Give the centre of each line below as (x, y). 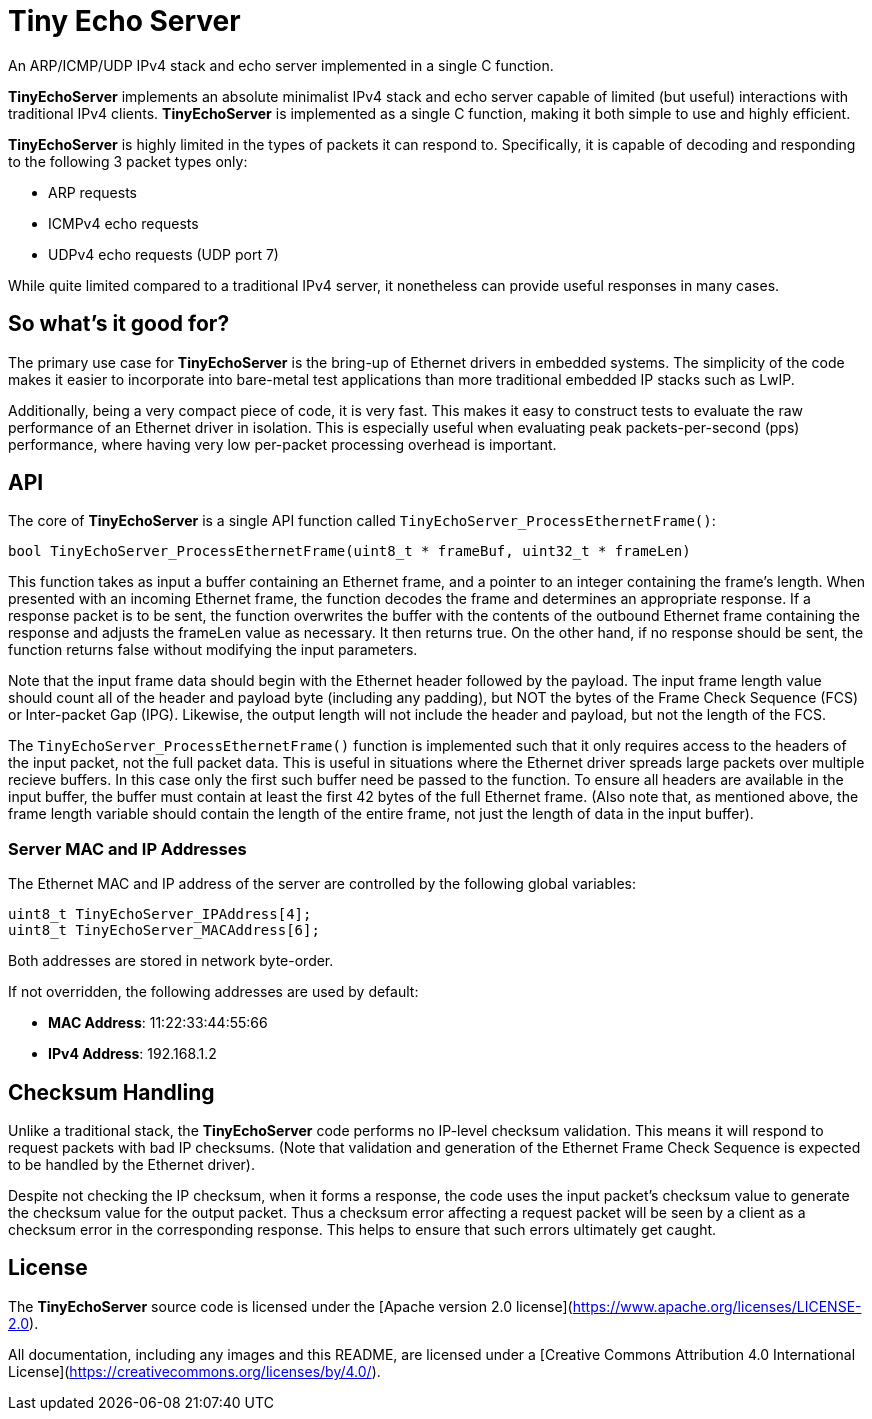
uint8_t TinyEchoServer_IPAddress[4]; (160, 914)
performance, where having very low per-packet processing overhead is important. (282, 444)
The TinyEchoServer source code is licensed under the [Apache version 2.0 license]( (290, 1306)
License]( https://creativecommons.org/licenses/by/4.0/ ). (194, 1371)
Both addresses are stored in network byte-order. (171, 961)
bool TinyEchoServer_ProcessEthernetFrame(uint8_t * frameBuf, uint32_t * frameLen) (349, 551)
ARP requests (92, 192)
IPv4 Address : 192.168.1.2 (132, 1054)
